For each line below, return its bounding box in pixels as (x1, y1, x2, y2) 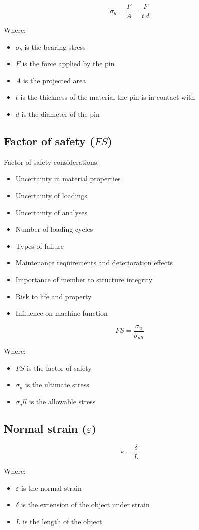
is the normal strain (21, 482, 82, 493)
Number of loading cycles (15, 224, 93, 234)
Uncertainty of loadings (15, 190, 87, 201)
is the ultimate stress (25, 379, 89, 390)
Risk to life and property (15, 291, 92, 301)
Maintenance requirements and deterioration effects (15, 257, 173, 268)
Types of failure (15, 240, 64, 251)
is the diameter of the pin (21, 109, 100, 119)
